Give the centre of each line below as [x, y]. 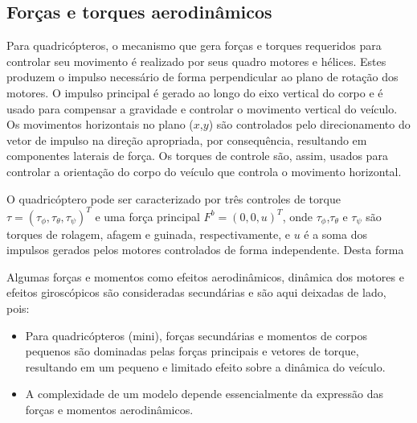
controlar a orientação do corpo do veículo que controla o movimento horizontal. [204, 171]
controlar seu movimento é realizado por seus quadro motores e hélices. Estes [196, 61]
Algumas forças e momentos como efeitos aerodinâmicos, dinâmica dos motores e [205, 276]
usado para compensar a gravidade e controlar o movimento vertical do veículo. [202, 108]
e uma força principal [147, 216]
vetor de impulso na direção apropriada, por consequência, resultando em [187, 140]
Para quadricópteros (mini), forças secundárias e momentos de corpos [196, 335]
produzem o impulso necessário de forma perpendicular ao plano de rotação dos [202, 77]
